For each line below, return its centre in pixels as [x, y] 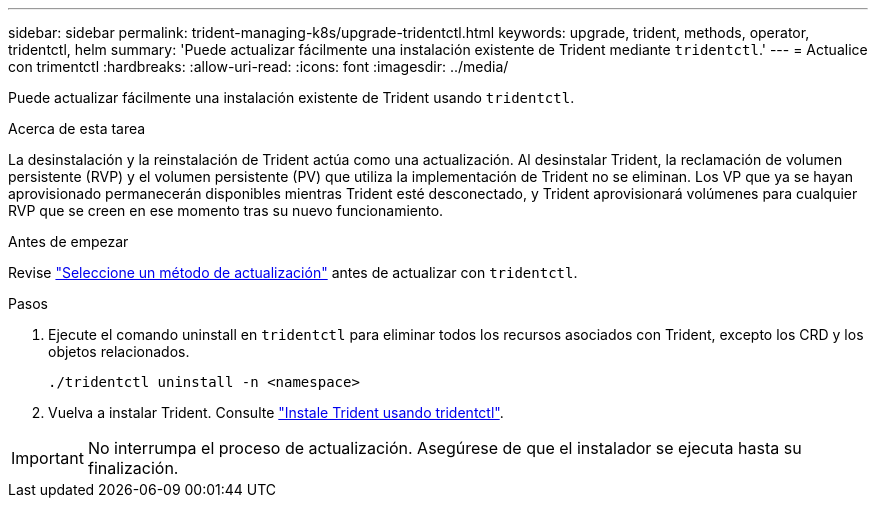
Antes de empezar [68, 241]
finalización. [133, 468]
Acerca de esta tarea [77, 128]
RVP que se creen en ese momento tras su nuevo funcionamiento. [226, 210]
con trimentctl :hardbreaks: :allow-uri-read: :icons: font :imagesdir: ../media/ [258, 66]
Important [47, 458]
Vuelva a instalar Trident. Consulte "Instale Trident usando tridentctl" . [276, 412]
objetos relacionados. [119, 351]
